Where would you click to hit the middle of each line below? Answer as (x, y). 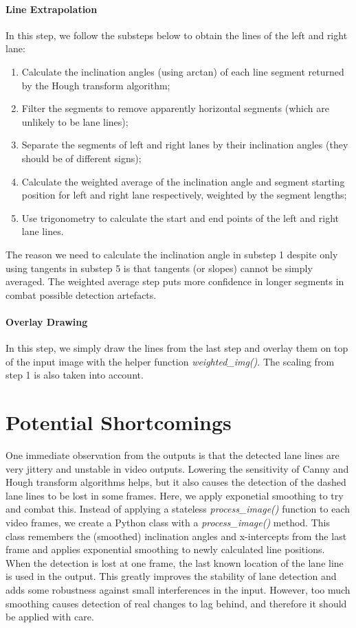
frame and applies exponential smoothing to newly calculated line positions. (165, 549)
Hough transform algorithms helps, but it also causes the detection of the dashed (176, 482)
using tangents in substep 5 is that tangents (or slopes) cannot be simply (159, 268)
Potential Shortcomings (119, 422)
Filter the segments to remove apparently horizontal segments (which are (175, 108)
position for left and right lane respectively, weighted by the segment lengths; (184, 195)
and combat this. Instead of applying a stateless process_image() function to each (178, 509)
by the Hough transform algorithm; (96, 85)
